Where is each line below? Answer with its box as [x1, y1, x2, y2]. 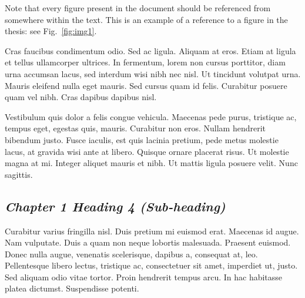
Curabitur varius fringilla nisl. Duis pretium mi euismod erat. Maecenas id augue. [5, 224, 299, 237]
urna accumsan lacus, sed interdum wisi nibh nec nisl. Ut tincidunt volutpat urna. [5, 67, 301, 80]
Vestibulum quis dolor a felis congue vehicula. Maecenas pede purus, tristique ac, [5, 110, 297, 122]
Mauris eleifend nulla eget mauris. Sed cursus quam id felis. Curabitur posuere [5, 79, 287, 91]
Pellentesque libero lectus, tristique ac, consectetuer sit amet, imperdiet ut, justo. [5, 259, 298, 271]
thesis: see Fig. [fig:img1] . [5, 25, 97, 37]
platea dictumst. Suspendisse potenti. [5, 282, 139, 294]
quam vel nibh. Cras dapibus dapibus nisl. [5, 91, 157, 103]
